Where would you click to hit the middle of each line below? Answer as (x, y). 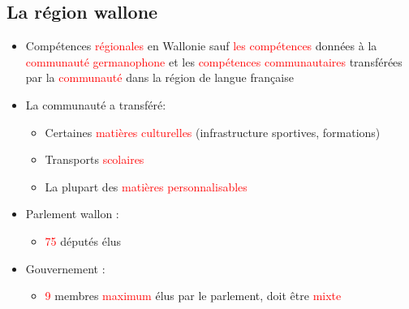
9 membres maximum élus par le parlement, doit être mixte (193, 296)
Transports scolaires (95, 159)
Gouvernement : (65, 268)
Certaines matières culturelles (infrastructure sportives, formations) (213, 132)
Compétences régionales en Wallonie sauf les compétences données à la (201, 46)
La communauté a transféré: (96, 104)
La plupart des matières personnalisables (146, 186)
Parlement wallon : (72, 214)
